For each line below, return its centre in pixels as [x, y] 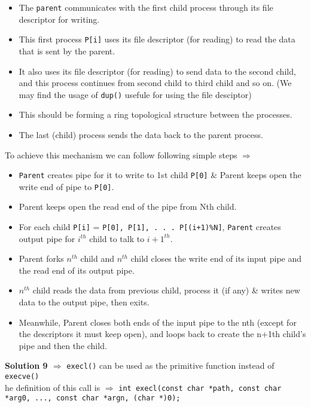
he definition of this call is [53, 387]
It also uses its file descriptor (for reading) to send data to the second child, [157, 71]
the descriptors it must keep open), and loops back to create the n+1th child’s [162, 334]
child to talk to [117, 238]
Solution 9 [26, 365]
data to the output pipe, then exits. [84, 302]
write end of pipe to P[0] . [66, 186]
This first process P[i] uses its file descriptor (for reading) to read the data [157, 39]
